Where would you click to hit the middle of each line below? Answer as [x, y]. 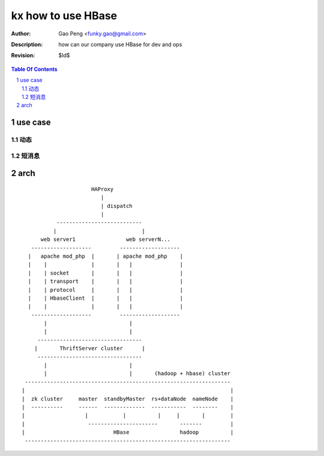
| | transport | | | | [105, 281]
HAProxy [102, 189]
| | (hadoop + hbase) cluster [137, 374]
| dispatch [117, 206]
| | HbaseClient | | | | [105, 298]
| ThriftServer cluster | [89, 348]
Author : [21, 34]
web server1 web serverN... [106, 239]
